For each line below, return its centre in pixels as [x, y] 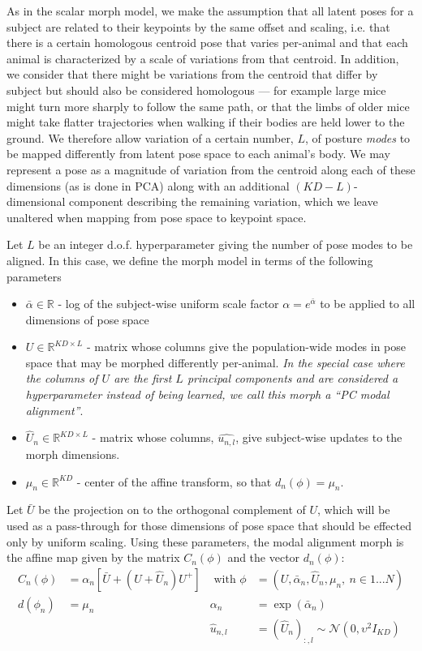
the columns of [62, 378]
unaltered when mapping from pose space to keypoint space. [157, 217]
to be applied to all [368, 304]
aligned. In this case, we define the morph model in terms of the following [190, 260]
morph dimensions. [73, 454]
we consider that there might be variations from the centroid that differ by [192, 74]
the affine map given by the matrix [93, 557]
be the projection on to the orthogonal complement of [172, 510]
